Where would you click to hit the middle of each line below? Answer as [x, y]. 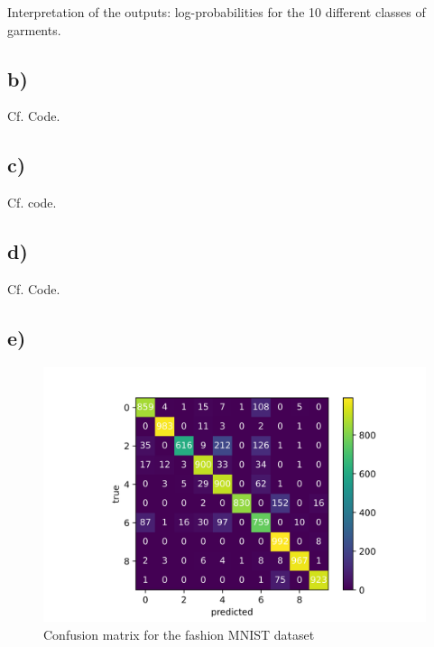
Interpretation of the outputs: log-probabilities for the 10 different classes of [217, 12]
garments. [34, 29]
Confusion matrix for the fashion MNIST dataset [179, 634]
